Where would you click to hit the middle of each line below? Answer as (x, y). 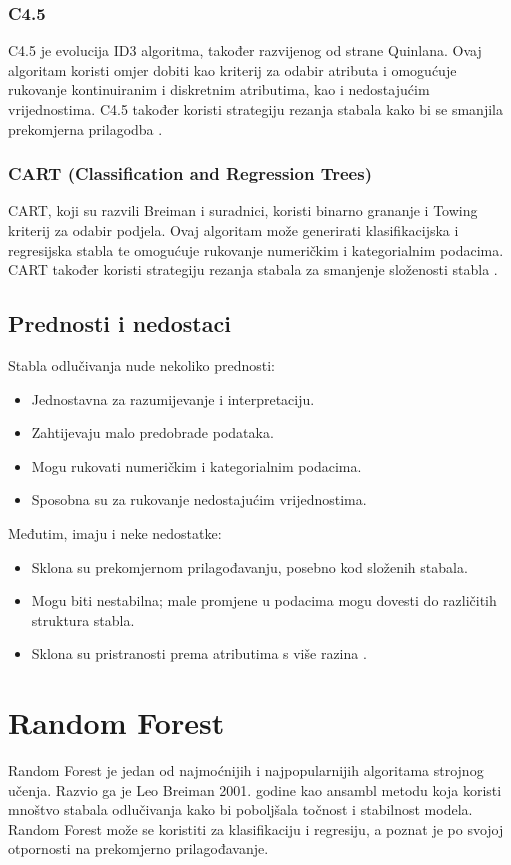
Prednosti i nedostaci (119, 323)
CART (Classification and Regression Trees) (190, 173)
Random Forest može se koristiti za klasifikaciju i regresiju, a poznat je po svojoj (256, 828)
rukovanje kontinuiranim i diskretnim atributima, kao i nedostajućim (219, 89)
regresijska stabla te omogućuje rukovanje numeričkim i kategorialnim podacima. (256, 249)
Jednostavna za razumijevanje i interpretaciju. (173, 398)
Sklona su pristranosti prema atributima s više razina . (199, 653)
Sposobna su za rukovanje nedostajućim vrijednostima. (199, 499)
